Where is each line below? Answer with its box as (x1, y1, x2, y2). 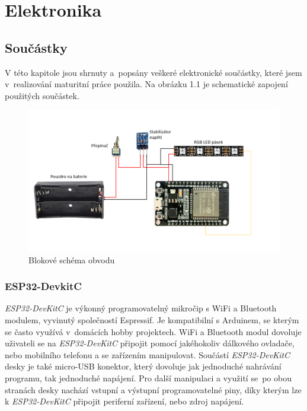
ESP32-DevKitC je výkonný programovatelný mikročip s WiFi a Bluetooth (5, 302, 277, 314)
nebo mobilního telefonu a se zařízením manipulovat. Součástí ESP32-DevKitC (5, 348, 290, 361)
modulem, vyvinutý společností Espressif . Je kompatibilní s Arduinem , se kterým (5, 314, 299, 326)
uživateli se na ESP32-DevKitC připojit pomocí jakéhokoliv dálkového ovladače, (5, 337, 295, 349)
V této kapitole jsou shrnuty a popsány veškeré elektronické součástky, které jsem (5, 66, 302, 78)
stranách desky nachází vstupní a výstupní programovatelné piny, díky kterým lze (5, 383, 302, 396)
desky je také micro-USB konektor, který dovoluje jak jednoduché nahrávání (5, 360, 282, 372)
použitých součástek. (5, 89, 79, 101)
